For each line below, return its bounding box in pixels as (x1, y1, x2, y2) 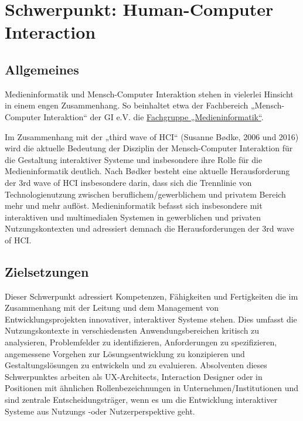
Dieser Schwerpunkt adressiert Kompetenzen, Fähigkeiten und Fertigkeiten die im (5, 290, 298, 302)
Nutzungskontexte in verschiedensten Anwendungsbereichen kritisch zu (5, 324, 260, 337)
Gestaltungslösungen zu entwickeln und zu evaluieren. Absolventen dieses (5, 359, 267, 371)
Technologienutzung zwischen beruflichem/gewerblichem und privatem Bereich (5, 188, 286, 200)
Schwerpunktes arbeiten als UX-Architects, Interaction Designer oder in (5, 370, 263, 382)
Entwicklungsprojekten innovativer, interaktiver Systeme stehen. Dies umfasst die (5, 313, 297, 325)
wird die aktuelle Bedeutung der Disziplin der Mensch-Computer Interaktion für (5, 142, 293, 154)
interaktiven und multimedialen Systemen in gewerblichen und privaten (5, 210, 261, 223)
